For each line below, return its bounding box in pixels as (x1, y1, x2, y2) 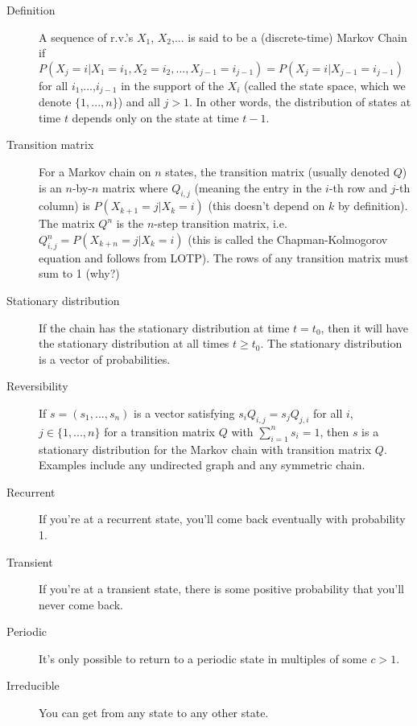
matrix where (102, 179, 168, 196)
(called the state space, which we (243, 76, 406, 93)
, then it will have (320, 319, 409, 336)
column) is (39, 197, 90, 214)
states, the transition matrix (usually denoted (165, 163, 390, 180)
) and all (118, 93, 160, 110)
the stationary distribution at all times (39, 335, 229, 352)
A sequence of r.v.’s (39, 28, 134, 45)
